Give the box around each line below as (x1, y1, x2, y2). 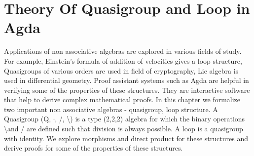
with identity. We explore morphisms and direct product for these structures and (4, 133, 248, 143)
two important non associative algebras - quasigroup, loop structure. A (4, 104, 218, 114)
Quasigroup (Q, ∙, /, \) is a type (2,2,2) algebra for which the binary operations (4, 114, 245, 124)
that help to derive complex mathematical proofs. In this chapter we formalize (4, 94, 241, 105)
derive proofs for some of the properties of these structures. (4, 143, 183, 153)
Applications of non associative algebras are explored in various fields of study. (4, 46, 242, 56)
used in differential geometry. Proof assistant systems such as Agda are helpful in (4, 75, 249, 85)
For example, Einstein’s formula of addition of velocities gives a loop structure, (4, 55, 242, 66)
